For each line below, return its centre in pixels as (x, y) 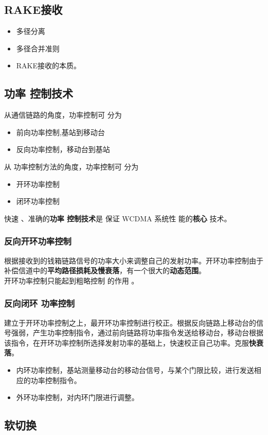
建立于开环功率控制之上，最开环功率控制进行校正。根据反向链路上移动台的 (130, 322)
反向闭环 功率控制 (40, 303)
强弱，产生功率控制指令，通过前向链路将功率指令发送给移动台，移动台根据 (137, 333)
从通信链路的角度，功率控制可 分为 (63, 115)
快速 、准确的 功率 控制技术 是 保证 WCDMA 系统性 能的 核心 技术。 (118, 218)
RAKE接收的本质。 (49, 65)
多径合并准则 (38, 48)
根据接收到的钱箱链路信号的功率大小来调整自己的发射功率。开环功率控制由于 (134, 260)
